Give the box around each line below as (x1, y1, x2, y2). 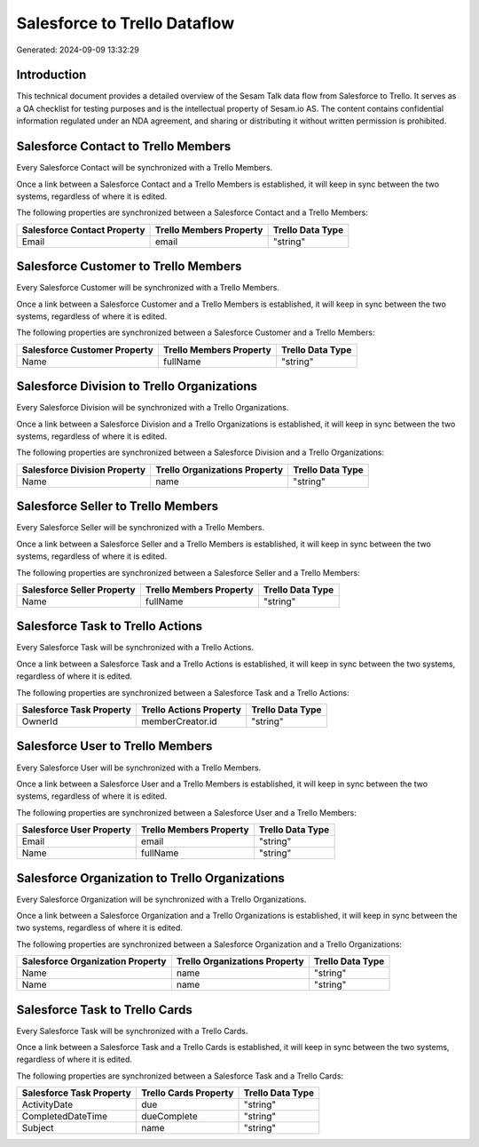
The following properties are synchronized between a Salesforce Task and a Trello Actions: (16, 687, 349, 697)
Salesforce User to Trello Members (16, 738, 213, 754)
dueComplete (140, 1111, 199, 1123)
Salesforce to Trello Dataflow (16, 13, 235, 33)
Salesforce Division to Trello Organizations (16, 378, 257, 394)
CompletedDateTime (21, 1111, 108, 1123)
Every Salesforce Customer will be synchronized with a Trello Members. (16, 283, 279, 293)
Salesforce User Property (21, 824, 132, 836)
